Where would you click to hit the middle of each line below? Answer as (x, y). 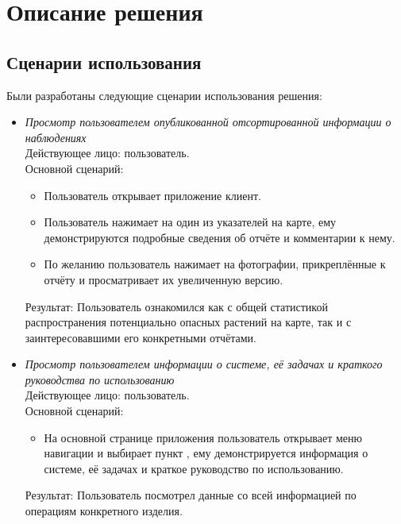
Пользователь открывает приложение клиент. (152, 195)
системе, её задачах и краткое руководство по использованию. (194, 468)
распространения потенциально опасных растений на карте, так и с (188, 322)
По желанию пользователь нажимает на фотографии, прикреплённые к (215, 264)
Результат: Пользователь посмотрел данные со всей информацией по (191, 495)
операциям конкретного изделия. (104, 511)
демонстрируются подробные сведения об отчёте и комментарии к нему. (220, 237)
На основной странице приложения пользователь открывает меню (203, 437)
